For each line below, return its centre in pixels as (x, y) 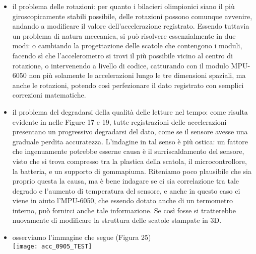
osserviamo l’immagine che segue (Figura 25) (82, 237)
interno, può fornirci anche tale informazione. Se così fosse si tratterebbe (124, 210)
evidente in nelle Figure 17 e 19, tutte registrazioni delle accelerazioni (119, 121)
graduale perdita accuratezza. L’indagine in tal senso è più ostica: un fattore (130, 141)
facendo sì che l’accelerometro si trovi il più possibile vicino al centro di (122, 55)
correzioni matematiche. (49, 95)
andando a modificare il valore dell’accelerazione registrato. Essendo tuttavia (131, 26)
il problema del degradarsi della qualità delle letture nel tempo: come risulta (130, 111)
